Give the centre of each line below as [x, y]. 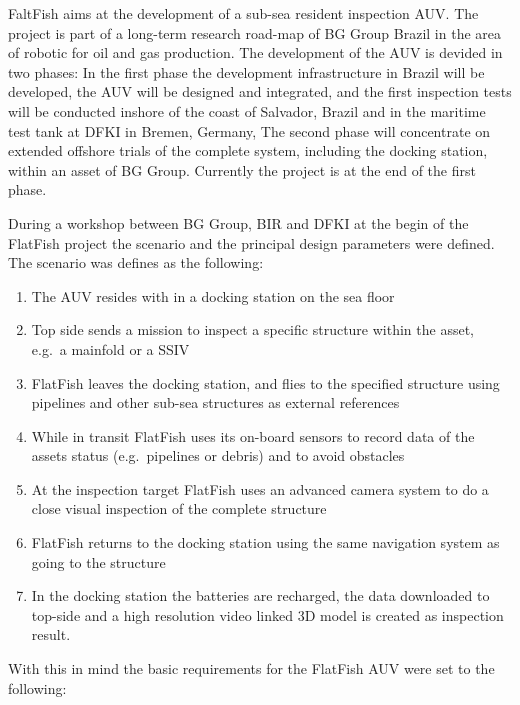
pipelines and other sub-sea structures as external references [215, 402]
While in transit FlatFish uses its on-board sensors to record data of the [253, 435]
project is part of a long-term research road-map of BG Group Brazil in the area [255, 32]
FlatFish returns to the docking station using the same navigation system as [265, 542]
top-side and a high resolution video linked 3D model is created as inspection [267, 614]
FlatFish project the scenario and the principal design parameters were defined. [251, 242]
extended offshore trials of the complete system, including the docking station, [248, 150]
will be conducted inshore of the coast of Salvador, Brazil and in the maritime [247, 110]
